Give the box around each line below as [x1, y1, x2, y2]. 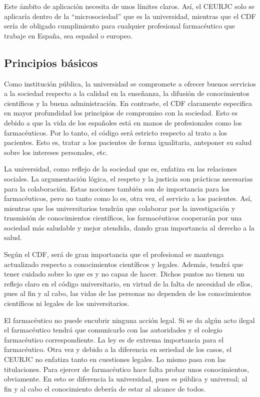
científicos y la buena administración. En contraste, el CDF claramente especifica [4, 97, 252, 108]
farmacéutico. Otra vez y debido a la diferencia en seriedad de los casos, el [4, 344, 232, 354]
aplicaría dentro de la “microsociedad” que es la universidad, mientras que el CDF [4, 10, 256, 21]
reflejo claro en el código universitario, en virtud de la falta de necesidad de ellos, [4, 278, 252, 288]
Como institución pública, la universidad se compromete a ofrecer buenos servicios [4, 78, 256, 88]
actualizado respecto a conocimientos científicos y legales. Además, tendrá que [4, 258, 243, 269]
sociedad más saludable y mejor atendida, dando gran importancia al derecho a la [4, 222, 254, 232]
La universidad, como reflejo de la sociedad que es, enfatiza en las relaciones [4, 163, 237, 174]
